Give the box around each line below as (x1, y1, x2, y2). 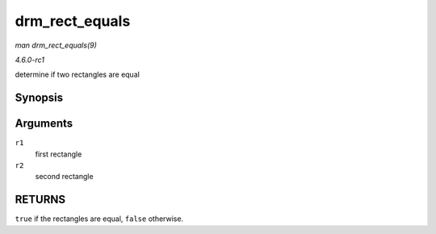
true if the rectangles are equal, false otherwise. (15, 214, 184, 224)
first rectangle (35, 149, 82, 159)
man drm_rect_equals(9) (15, 40, 97, 50)
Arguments (15, 117, 73, 131)
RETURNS (15, 193, 66, 207)
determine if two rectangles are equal (15, 69, 140, 80)
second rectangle (35, 172, 94, 182)
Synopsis (15, 91, 64, 105)
